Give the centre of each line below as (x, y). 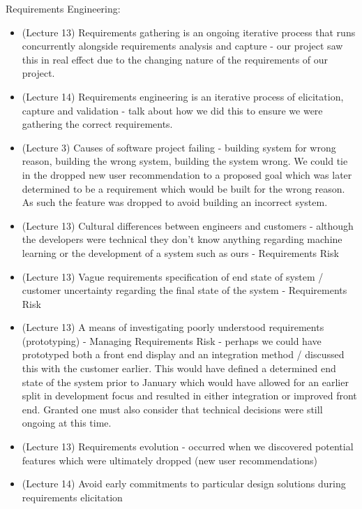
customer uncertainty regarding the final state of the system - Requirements (184, 290)
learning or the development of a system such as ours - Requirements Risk (180, 252)
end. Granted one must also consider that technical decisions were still (172, 409)
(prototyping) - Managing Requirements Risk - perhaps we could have (172, 340)
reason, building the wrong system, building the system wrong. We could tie (185, 161)
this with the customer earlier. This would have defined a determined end (179, 368)
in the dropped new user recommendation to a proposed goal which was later (187, 174)
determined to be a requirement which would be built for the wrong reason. (183, 188)
